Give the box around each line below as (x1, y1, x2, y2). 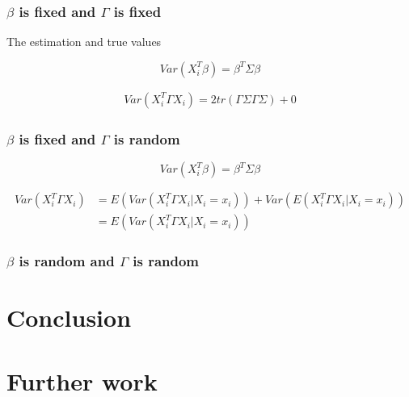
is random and (19, 251, 115, 271)
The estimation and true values (6, 33, 162, 50)
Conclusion (6, 301, 132, 334)
